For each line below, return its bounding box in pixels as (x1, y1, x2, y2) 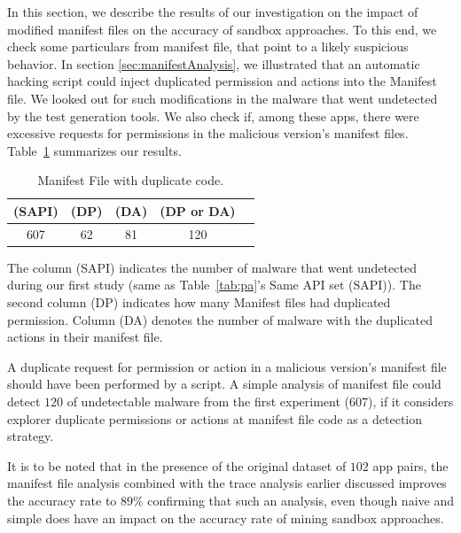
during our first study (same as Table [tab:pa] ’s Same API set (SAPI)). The (7, 275, 421, 294)
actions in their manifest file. (7, 328, 163, 346)
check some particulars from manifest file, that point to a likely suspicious (7, 37, 409, 56)
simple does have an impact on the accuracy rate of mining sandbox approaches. (7, 508, 444, 527)
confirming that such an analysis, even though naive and (147, 491, 454, 509)
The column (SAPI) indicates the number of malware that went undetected (7, 258, 417, 276)
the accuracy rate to (7, 491, 117, 509)
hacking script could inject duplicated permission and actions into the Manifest (7, 72, 437, 90)
